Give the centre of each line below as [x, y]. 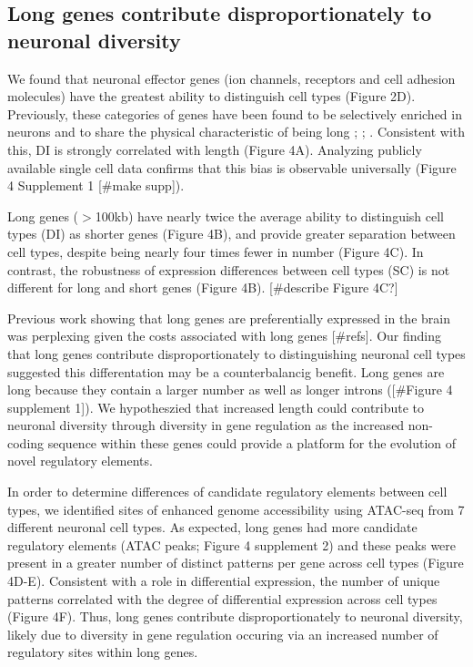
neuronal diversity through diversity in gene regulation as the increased [206, 425]
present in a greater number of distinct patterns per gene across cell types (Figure [236, 563]
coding [26, 442]
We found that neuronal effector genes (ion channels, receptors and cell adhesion [231, 78]
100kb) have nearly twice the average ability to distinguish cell [269, 215]
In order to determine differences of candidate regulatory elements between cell [227, 492]
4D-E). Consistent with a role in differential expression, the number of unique [224, 581]
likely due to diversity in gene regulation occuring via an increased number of [223, 634]
